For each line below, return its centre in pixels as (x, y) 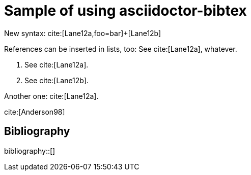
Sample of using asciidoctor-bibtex (125, 11)
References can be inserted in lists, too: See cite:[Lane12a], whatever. (121, 49)
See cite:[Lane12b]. (57, 80)
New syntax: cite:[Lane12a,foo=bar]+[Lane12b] (83, 33)
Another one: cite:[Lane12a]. (51, 96)
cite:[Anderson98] (35, 112)
